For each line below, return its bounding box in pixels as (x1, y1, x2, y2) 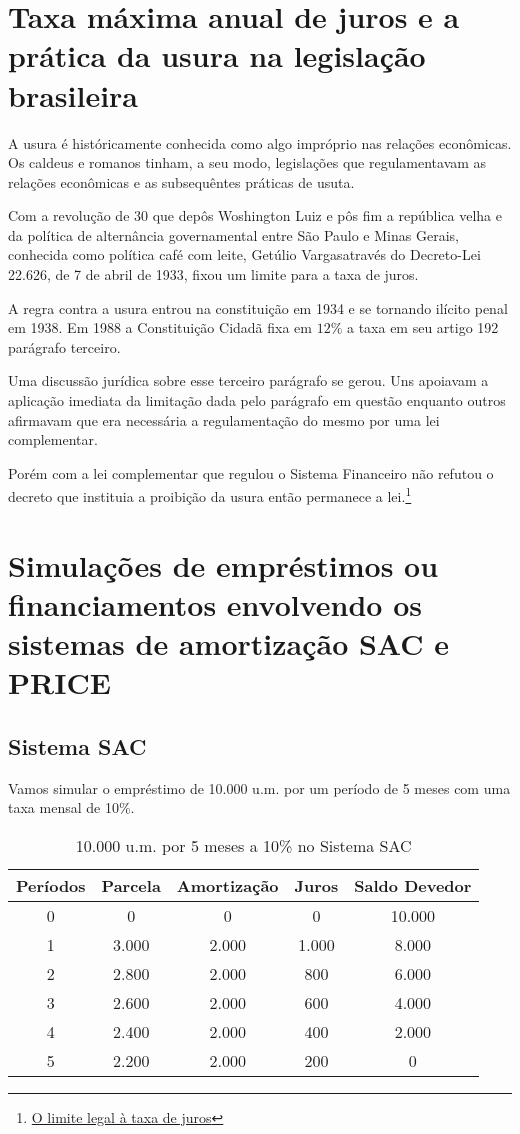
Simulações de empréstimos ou (8, 544, 439, 585)
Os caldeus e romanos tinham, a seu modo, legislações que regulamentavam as (8, 152, 487, 173)
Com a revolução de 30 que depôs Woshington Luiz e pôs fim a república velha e (8, 205, 502, 226)
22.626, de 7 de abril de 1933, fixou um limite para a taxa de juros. (8, 264, 419, 285)
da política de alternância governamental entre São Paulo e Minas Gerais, (8, 224, 459, 245)
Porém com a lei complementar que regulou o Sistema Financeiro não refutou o (8, 462, 494, 483)
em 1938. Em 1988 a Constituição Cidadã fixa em (8, 317, 312, 338)
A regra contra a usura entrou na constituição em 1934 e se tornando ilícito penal (8, 297, 508, 318)
